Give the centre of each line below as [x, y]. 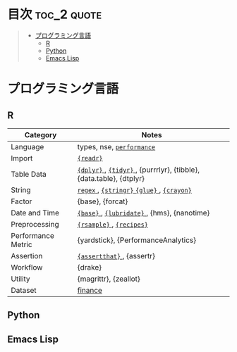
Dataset [24, 290]
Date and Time [35, 213]
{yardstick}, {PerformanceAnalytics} [137, 240]
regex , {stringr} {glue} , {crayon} [134, 189]
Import [22, 158]
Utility [20, 279]
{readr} [90, 158]
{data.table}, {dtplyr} [111, 178]
